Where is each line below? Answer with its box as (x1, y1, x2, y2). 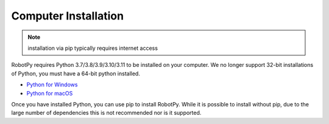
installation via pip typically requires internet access (27, 44, 158, 52)
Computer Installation (11, 9, 124, 22)
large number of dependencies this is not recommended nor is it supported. (11, 109, 202, 117)
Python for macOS (26, 89, 73, 97)
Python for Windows (26, 81, 78, 88)
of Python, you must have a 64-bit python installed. (11, 70, 140, 77)
